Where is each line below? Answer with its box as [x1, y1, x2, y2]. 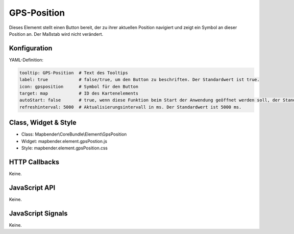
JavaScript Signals [9, 209, 68, 217]
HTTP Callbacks [9, 158, 60, 166]
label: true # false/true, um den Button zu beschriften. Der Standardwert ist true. [19, 77, 260, 83]
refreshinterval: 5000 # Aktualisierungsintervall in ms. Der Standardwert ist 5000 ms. [19, 104, 242, 110]
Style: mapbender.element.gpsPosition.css [21, 145, 108, 151]
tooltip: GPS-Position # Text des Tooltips [19, 70, 128, 75]
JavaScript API [9, 184, 56, 192]
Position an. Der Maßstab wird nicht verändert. [9, 31, 103, 37]
